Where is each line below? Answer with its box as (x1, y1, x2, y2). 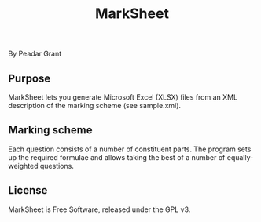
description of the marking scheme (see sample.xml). (8, 101, 182, 110)
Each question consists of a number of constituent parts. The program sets (8, 144, 252, 154)
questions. (39, 161, 75, 170)
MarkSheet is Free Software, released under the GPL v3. (8, 205, 191, 214)
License (8, 184, 48, 197)
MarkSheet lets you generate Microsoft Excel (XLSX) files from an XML (8, 93, 238, 102)
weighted (8, 161, 39, 170)
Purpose (8, 71, 51, 85)
